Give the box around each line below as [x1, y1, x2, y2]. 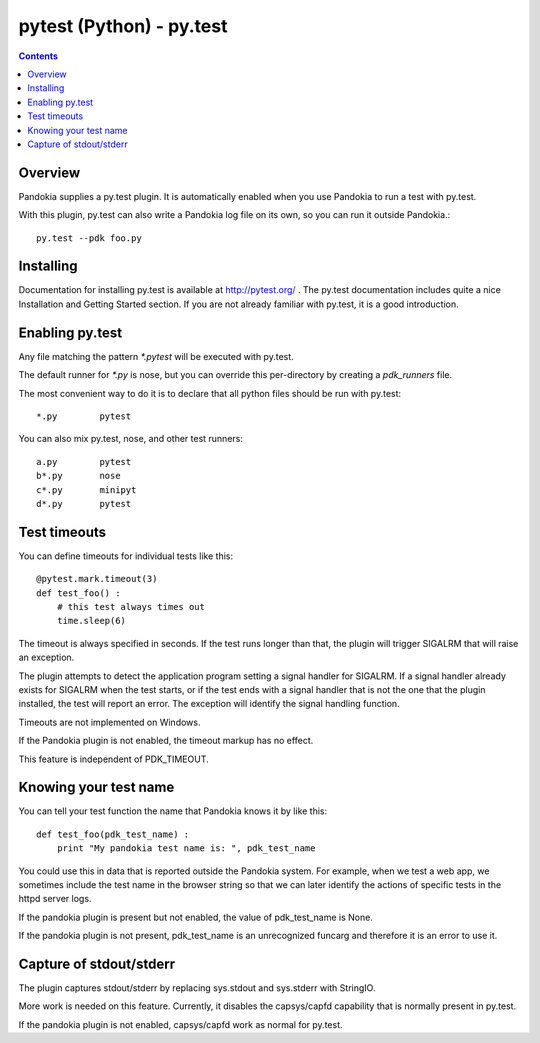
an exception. [18, 651, 75, 664]
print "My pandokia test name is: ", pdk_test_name [56, 843, 316, 854]
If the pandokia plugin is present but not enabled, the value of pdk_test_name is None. [18, 911, 374, 923]
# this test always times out [56, 601, 205, 612]
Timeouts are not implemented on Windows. [18, 716, 201, 728]
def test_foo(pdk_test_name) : [36, 828, 190, 840]
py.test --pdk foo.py [36, 232, 142, 244]
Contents [18, 50, 59, 62]
